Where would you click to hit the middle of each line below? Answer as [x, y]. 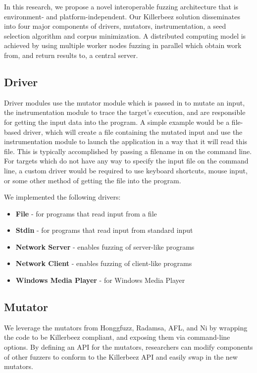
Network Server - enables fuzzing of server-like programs [105, 246]
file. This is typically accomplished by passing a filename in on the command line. [128, 151]
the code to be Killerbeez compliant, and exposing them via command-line [117, 337]
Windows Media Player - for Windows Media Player [100, 280]
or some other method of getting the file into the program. [93, 180]
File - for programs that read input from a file [86, 213]
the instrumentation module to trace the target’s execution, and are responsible [125, 112]
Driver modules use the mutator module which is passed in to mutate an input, [125, 102]
